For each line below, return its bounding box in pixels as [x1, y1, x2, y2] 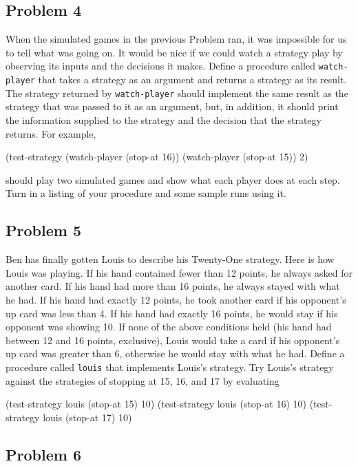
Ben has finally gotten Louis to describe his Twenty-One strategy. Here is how [6, 252, 335, 266]
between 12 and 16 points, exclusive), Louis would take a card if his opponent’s [6, 332, 340, 347]
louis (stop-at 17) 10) [43, 410, 132, 424]
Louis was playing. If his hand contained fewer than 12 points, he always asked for [6, 265, 352, 279]
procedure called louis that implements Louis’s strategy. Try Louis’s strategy [6, 359, 334, 374]
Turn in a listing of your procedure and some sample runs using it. [6, 186, 286, 200]
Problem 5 [6, 220, 81, 241]
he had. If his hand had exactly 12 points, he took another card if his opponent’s [6, 292, 346, 306]
